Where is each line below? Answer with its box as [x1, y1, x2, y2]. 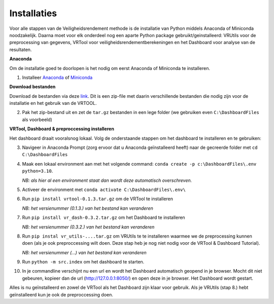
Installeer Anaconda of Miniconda [22, 74, 93, 81]
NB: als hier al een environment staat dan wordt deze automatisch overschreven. [22, 177, 192, 183]
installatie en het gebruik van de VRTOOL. [9, 100, 97, 106]
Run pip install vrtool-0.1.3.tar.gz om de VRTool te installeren [22, 196, 174, 202]
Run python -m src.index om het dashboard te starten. [22, 259, 145, 265]
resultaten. [9, 46, 32, 53]
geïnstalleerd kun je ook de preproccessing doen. [9, 291, 114, 297]
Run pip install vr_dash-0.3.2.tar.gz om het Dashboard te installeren [22, 214, 185, 220]
